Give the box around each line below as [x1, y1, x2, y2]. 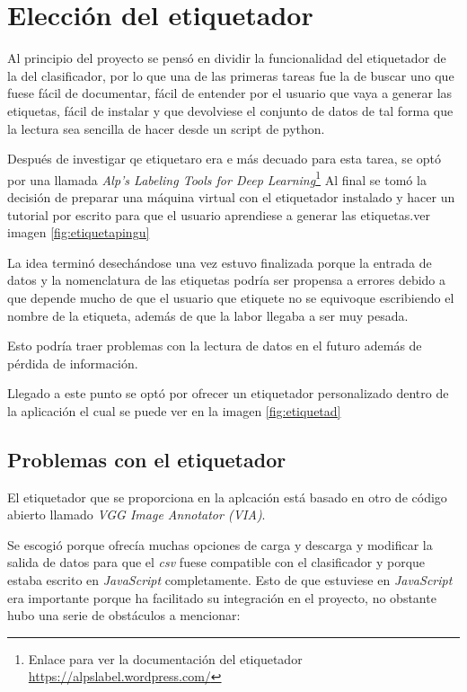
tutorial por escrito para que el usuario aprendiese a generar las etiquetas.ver [7, 205, 430, 224]
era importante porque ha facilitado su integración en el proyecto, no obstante [7, 588, 436, 607]
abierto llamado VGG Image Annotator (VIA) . [7, 505, 266, 524]
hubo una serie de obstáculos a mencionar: [7, 606, 241, 625]
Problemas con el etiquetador [7, 445, 286, 473]
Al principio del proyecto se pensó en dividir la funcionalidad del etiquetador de [7, 49, 446, 67]
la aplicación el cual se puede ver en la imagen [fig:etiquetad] [7, 401, 341, 420]
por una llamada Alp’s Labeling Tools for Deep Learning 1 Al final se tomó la [7, 167, 427, 189]
